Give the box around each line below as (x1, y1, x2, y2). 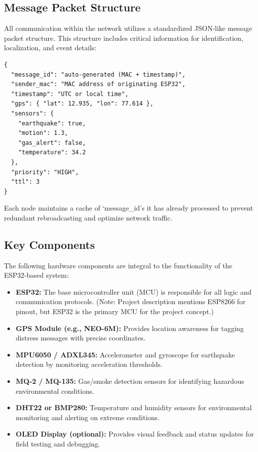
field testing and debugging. (15, 439, 100, 449)
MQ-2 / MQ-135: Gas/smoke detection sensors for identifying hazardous (15, 376, 244, 386)
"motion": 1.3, (18, 129, 68, 137)
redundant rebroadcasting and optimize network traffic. (4, 212, 172, 223)
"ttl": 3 (11, 178, 40, 186)
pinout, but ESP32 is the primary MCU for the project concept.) (15, 306, 214, 317)
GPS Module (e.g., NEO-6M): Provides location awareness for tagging (15, 323, 244, 333)
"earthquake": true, (18, 119, 86, 127)
